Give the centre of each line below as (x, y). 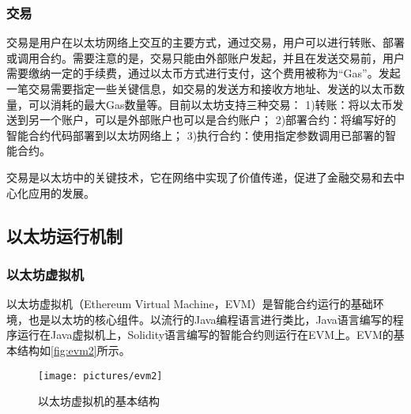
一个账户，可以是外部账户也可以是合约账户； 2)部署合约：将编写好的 (218, 120)
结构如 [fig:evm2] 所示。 (74, 350)
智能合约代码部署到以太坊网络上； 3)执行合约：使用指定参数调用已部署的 (196, 135)
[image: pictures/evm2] (100, 376)
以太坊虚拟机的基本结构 (99, 401)
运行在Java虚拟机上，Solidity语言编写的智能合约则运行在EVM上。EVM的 (205, 335)
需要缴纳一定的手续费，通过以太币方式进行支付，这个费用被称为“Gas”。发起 (204, 73)
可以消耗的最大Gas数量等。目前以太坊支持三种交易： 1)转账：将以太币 (210, 104)
